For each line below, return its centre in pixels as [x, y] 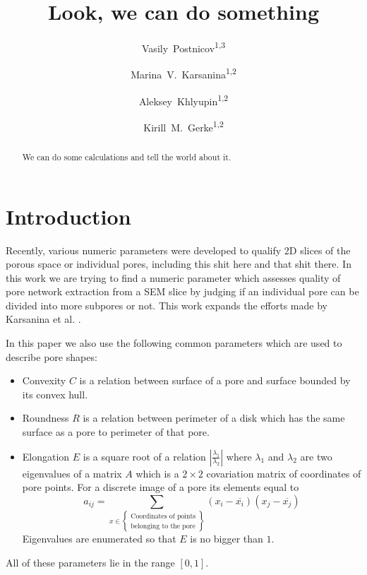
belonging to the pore [163, 527]
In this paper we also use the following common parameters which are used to [174, 343]
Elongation [46, 456]
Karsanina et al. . [43, 319]
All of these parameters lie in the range [90, 562]
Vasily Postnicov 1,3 [183, 47]
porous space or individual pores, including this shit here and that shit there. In [179, 264]
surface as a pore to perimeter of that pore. [116, 432]
